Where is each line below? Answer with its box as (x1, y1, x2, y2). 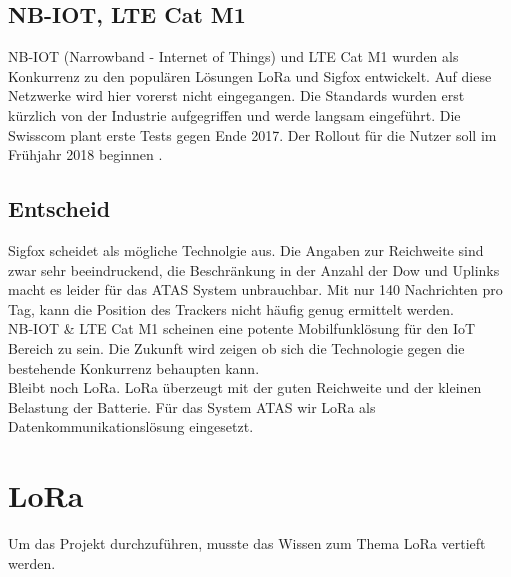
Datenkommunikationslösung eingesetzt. (8, 416, 254, 437)
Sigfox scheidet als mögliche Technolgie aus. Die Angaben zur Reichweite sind (8, 239, 484, 260)
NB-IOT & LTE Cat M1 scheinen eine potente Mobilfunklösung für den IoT (8, 318, 476, 339)
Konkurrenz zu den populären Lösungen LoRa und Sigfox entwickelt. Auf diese (8, 65, 492, 86)
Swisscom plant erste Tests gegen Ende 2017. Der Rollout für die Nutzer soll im (8, 124, 497, 145)
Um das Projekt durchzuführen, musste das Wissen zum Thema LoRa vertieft (8, 533, 486, 554)
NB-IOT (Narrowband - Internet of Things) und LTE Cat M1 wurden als (8, 46, 459, 67)
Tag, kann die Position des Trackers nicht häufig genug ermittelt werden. (8, 298, 454, 319)
